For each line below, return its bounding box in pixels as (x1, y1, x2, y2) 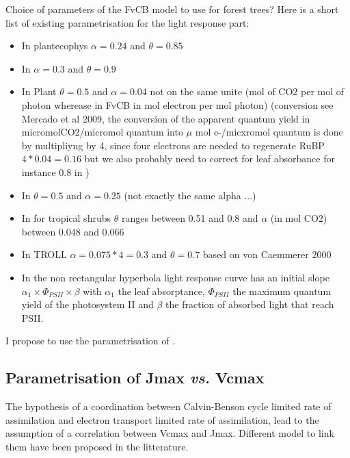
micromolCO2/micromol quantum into (21, 125, 183, 139)
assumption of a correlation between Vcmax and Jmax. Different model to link (5, 426, 334, 440)
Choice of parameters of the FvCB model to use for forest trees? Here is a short (5, 2, 339, 16)
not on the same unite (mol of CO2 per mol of (150, 84, 345, 99)
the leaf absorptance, (118, 283, 205, 298)
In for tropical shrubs (21, 211, 111, 225)
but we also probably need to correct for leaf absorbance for (84, 151, 335, 166)
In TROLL (21, 247, 67, 262)
